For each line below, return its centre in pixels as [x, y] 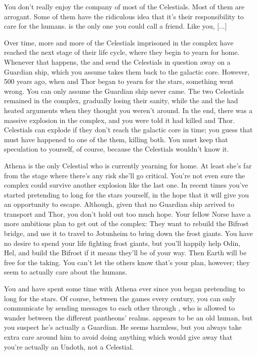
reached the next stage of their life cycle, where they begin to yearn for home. [122, 52]
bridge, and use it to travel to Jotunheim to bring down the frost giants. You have [128, 233]
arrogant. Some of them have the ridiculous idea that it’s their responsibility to [124, 16]
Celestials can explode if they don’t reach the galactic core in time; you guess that [128, 130]
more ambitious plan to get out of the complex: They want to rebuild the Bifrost [127, 223]
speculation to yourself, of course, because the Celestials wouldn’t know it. [117, 149]
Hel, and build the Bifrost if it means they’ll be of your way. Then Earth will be [125, 253]
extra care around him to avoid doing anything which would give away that [118, 337]
